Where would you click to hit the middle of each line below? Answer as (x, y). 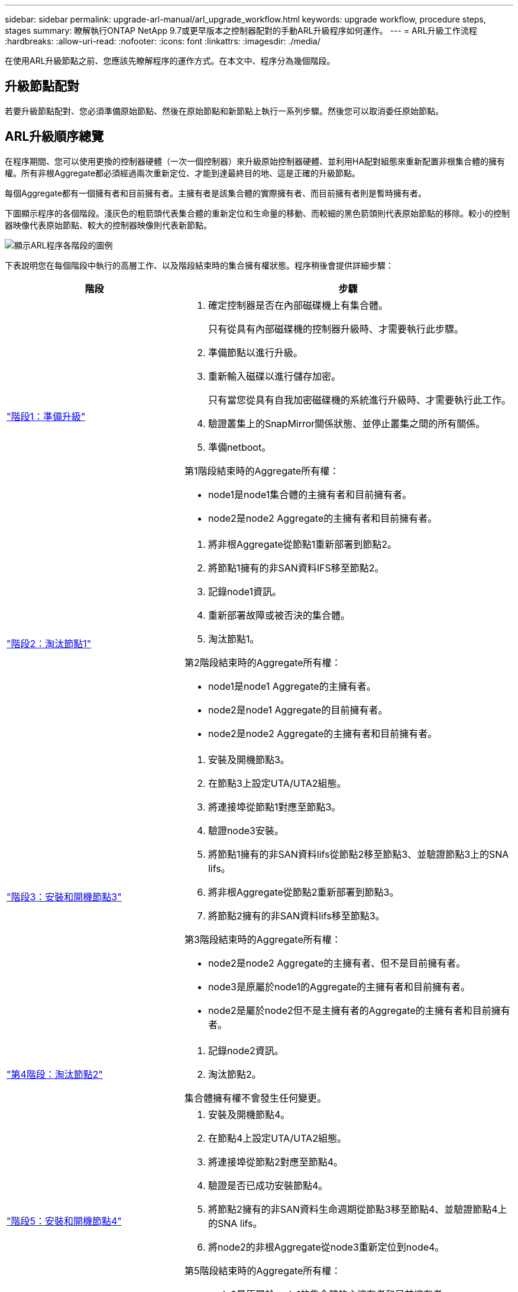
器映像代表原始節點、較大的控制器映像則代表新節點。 (108, 225)
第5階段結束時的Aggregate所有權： (263, 1270)
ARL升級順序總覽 (54, 137)
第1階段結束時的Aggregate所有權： (262, 471)
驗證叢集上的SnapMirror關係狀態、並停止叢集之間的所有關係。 (347, 423)
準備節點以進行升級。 (255, 352)
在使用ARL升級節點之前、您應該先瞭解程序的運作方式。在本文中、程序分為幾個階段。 (170, 61)
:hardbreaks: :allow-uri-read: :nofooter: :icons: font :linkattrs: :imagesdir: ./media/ (163, 41)
